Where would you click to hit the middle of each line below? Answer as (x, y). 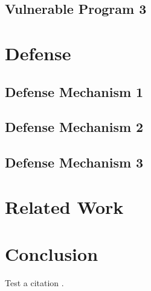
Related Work (64, 206)
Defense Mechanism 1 (74, 91)
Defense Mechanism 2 (74, 127)
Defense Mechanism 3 (74, 162)
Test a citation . (34, 283)
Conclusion (52, 254)
